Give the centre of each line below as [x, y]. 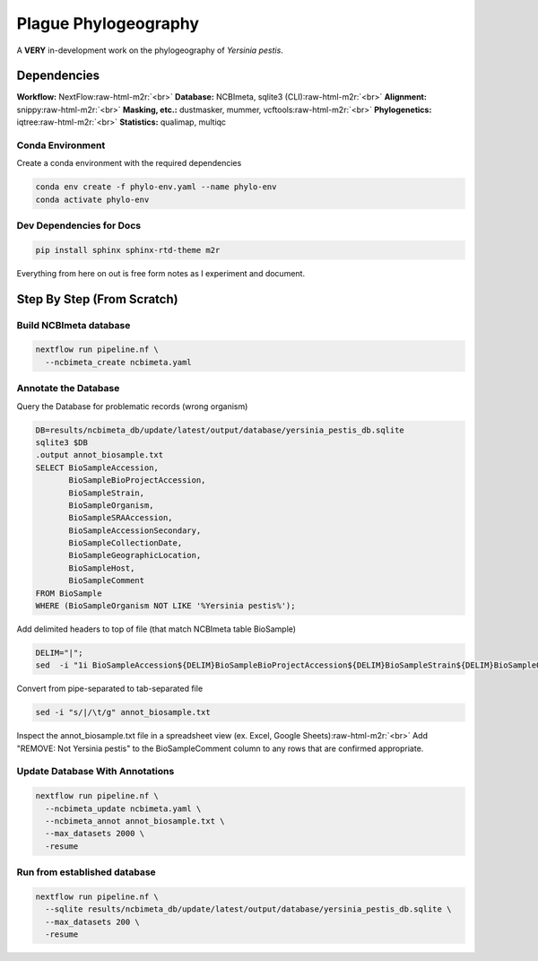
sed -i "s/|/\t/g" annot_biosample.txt [123, 712]
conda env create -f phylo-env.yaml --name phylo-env [156, 187]
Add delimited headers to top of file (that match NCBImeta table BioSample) [156, 629]
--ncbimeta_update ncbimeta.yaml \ [123, 808]
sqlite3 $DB [62, 442]
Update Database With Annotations [95, 772]
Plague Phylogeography [108, 23]
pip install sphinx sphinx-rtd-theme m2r [128, 250]
